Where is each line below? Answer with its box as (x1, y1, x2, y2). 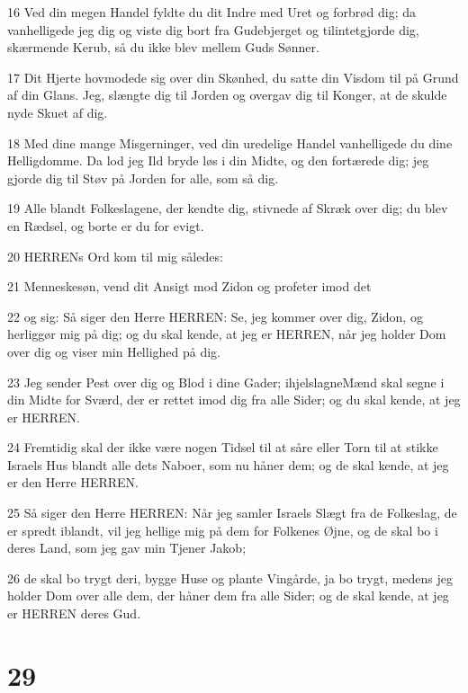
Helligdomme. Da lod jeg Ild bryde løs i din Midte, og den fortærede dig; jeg (7, 151, 429, 170)
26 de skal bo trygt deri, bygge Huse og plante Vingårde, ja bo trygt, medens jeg (7, 568, 454, 587)
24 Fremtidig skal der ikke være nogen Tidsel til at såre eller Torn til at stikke (7, 438, 438, 457)
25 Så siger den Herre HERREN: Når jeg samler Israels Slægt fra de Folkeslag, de (7, 503, 457, 522)
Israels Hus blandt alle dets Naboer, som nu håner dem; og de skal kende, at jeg (7, 455, 449, 474)
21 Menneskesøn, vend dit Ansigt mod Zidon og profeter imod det (7, 277, 372, 296)
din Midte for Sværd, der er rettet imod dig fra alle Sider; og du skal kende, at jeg (7, 390, 461, 409)
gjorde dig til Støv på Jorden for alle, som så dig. (7, 168, 279, 187)
